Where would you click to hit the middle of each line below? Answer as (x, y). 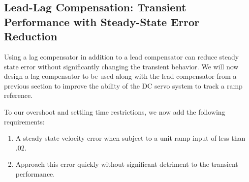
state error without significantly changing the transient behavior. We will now (121, 66)
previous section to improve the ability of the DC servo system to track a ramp (123, 85)
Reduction (31, 36)
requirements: (24, 121)
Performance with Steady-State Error (102, 21)
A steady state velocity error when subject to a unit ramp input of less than (130, 138)
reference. (18, 95)
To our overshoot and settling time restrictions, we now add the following (115, 111)
